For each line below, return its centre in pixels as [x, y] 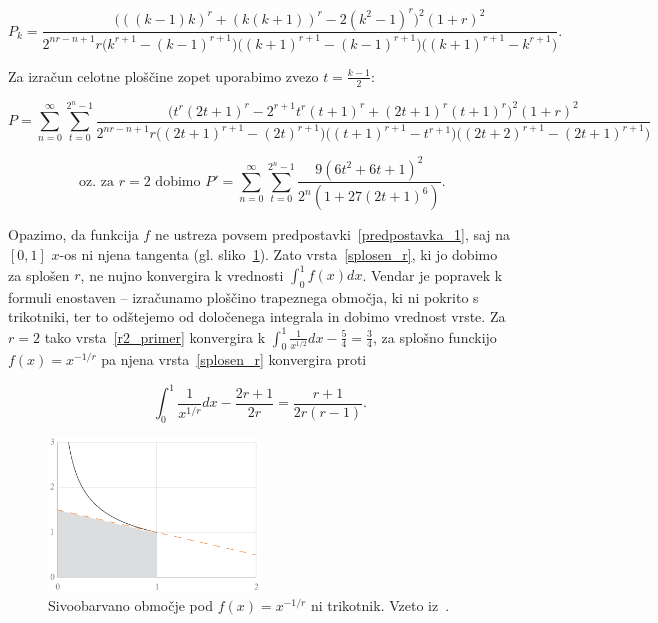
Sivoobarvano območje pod [130, 605]
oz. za [97, 181]
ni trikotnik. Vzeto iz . [380, 605]
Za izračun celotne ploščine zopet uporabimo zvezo [163, 75]
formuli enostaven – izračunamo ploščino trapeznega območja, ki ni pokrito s [243, 296]
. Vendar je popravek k [432, 274]
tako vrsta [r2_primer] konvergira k [155, 336]
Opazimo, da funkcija [73, 234]
